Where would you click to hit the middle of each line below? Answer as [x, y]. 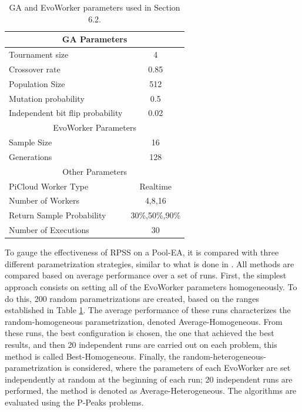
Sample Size [31, 142]
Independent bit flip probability [66, 113]
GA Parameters [95, 39]
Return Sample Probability [58, 215]
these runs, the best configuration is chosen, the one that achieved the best [140, 333]
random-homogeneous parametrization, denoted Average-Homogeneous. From [144, 321]
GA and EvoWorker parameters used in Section [95, 7]
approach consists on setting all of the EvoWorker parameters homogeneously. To [151, 287]
